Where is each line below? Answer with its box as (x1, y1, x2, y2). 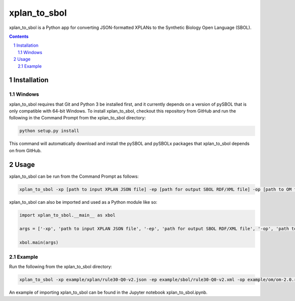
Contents (9, 33, 29, 39)
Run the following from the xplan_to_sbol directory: (9, 263, 113, 270)
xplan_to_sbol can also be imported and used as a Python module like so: (9, 199, 157, 205)
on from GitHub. (9, 147, 42, 153)
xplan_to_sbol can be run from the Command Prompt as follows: (9, 173, 139, 179)
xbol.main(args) (19, 240, 59, 246)
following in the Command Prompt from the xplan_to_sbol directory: (9, 115, 146, 121)
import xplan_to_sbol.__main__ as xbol (19, 212, 116, 218)
